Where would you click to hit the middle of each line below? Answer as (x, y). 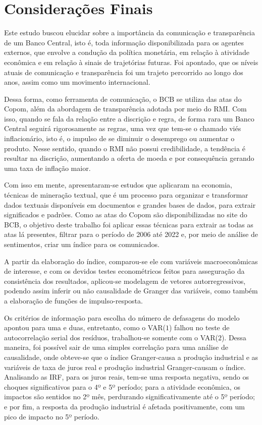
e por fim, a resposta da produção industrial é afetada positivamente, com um (124, 406)
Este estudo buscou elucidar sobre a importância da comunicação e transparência (129, 33)
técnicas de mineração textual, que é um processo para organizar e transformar (126, 195)
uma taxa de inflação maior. (47, 168)
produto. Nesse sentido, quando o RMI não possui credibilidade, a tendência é (125, 148)
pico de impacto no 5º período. (52, 416)
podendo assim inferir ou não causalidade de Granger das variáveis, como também (131, 291)
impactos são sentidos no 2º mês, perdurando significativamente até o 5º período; (129, 397)
